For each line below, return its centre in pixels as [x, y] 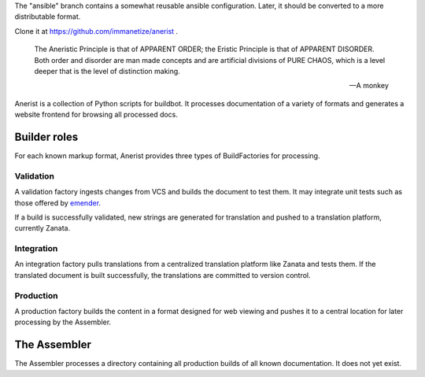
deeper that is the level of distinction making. [107, 71]
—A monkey [369, 86]
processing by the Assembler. [63, 322]
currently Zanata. [42, 228]
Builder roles [46, 137]
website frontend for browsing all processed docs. [96, 115]
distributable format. [48, 17]
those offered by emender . [58, 203]
